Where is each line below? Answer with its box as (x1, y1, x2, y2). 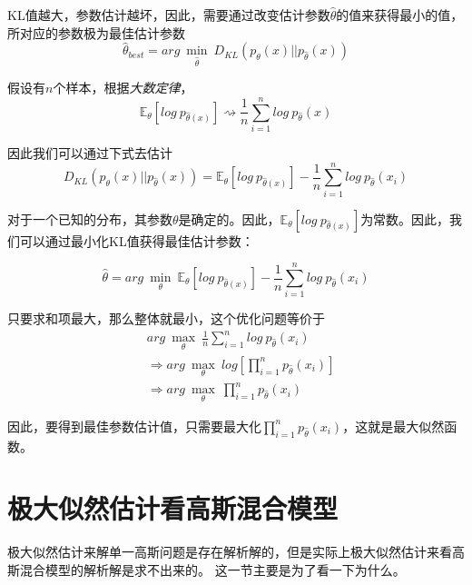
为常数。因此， (360, 209, 450, 228)
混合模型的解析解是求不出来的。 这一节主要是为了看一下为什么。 (19, 560, 406, 579)
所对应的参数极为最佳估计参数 (7, 23, 185, 42)
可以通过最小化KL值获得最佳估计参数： (19, 231, 254, 250)
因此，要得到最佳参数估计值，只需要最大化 (7, 416, 261, 435)
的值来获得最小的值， (336, 5, 464, 24)
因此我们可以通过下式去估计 (7, 143, 172, 162)
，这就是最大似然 (342, 416, 445, 435)
